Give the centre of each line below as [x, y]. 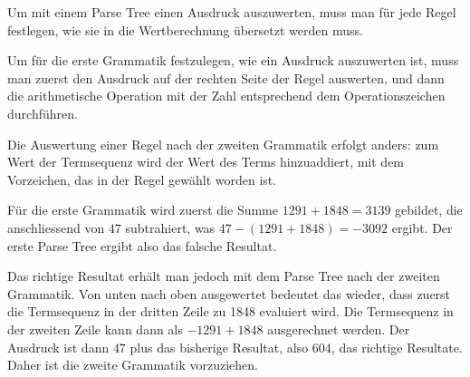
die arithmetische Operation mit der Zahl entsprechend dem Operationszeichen [226, 96]
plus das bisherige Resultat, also [219, 347]
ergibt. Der [422, 227]
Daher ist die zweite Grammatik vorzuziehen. [133, 365]
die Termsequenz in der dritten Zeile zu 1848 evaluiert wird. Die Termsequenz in [230, 311]
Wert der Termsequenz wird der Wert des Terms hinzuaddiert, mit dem [206, 162]
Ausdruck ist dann [58, 347]
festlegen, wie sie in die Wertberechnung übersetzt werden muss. [185, 29]
